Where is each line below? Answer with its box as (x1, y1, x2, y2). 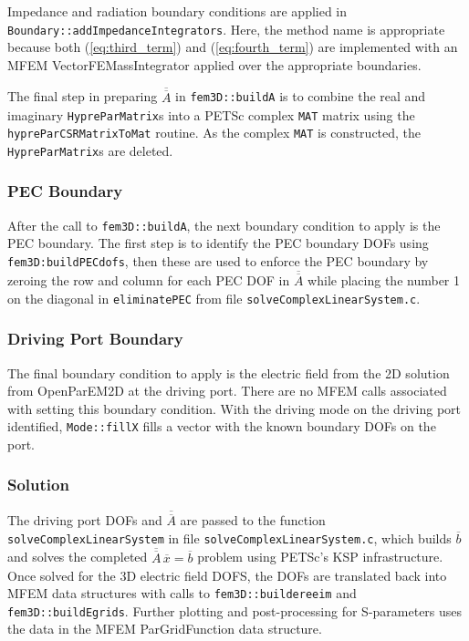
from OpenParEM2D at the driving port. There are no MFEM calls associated (7, 381, 447, 400)
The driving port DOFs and (7, 511, 162, 530)
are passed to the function (180, 511, 326, 530)
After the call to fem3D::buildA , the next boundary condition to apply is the (7, 215, 441, 234)
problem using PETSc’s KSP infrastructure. (197, 547, 443, 566)
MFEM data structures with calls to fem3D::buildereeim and (7, 584, 357, 603)
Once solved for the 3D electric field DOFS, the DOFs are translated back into (7, 565, 447, 584)
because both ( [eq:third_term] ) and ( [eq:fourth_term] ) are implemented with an (7, 37, 458, 57)
